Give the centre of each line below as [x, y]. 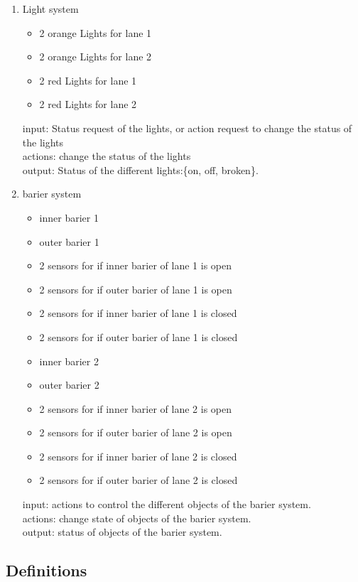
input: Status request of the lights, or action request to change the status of [187, 128]
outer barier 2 [69, 385]
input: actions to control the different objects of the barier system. [167, 504]
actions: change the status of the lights [107, 156]
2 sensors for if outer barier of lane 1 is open [136, 289]
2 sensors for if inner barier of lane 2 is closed [138, 456]
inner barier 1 [69, 217]
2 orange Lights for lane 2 [96, 56]
